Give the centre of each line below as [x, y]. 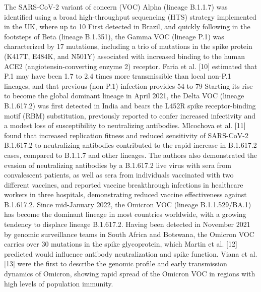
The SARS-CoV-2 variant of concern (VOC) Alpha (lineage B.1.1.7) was [116, 7]
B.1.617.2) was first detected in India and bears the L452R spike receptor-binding [130, 105]
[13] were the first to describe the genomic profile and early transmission [116, 264]
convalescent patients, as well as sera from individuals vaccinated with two [119, 175]
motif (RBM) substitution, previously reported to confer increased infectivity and [130, 115]
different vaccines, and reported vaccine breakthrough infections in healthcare [124, 184]
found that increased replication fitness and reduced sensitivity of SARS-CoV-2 [126, 135]
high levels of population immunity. [59, 283]
